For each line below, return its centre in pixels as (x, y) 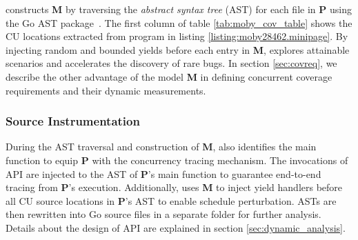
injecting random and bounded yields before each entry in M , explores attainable (178, 49)
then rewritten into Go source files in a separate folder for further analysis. (163, 214)
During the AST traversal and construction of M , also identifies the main (161, 147)
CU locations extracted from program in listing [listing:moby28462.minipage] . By (177, 36)
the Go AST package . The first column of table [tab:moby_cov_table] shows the (179, 22)
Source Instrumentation (73, 121)
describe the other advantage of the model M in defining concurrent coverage (169, 76)
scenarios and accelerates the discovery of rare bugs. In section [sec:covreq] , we (171, 63)
